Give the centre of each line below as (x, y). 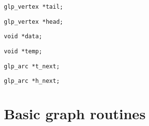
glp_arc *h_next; (32, 81)
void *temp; (23, 51)
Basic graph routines (75, 114)
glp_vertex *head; (34, 22)
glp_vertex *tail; (34, 7)
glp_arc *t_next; (32, 66)
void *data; (23, 37)
